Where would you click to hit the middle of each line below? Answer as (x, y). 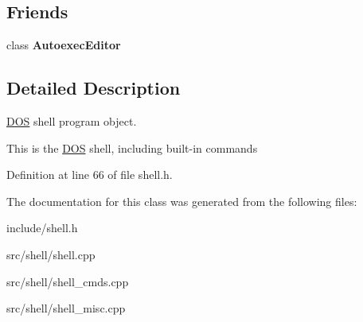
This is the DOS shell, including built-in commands (132, 147)
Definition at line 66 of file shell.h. (90, 175)
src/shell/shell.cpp (51, 254)
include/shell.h (42, 228)
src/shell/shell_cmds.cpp (68, 281)
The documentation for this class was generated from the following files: (182, 201)
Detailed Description (94, 88)
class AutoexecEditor (64, 45)
